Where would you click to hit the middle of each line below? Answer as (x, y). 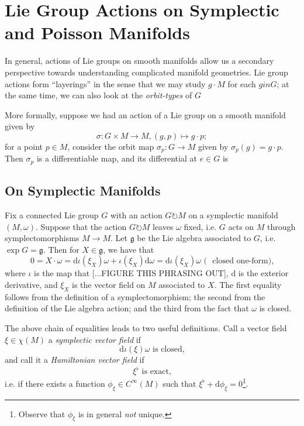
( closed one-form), (239, 261)
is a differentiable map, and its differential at (117, 158)
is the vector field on (109, 284)
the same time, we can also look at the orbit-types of (99, 95)
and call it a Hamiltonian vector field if (75, 360)
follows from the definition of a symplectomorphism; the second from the (135, 296)
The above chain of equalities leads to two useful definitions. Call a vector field (146, 327)
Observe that (42, 413)
